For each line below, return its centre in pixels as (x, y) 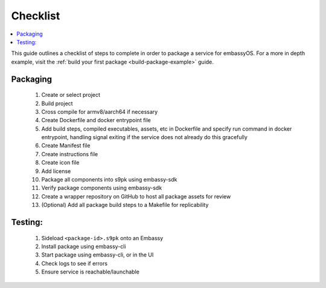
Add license (56, 171)
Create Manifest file (66, 146)
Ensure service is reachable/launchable (91, 272)
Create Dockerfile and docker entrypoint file (96, 120)
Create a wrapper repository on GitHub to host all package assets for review (136, 196)
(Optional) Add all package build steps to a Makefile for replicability (125, 205)
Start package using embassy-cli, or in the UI (97, 255)
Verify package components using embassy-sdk (102, 188)
